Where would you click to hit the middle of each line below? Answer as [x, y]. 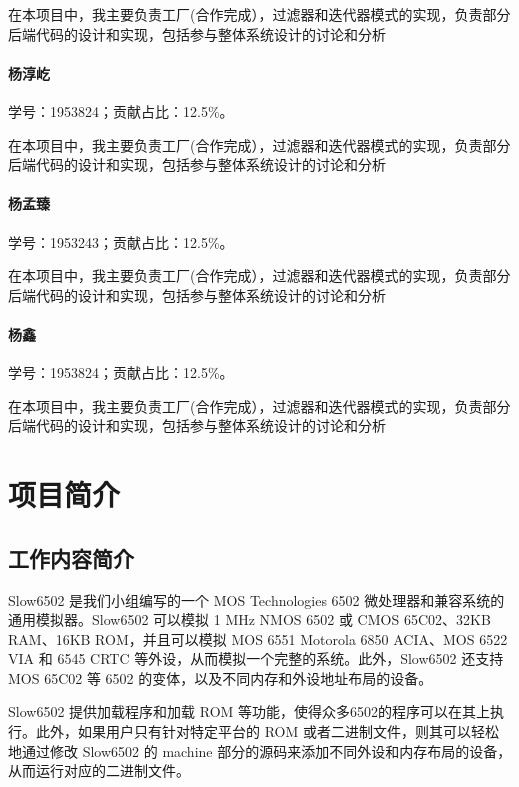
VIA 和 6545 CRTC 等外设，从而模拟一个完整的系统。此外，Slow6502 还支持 [256, 658]
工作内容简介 [71, 557]
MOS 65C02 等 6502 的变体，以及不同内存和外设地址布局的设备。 [220, 677]
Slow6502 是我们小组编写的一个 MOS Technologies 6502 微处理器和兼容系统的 [256, 599]
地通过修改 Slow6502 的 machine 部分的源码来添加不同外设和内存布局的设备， [260, 750]
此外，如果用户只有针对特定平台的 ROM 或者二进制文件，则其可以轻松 [267, 731]
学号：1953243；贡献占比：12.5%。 [121, 241]
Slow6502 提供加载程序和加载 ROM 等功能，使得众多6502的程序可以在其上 [249, 711]
